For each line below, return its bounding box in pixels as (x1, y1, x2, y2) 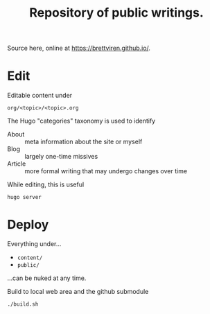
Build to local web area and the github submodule (7, 288, 149, 296)
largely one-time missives (24, 152, 98, 161)
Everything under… (7, 240, 62, 248)
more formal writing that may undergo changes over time (24, 167, 188, 175)
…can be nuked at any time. (7, 274, 87, 282)
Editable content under (7, 91, 73, 100)
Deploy (7, 217, 49, 233)
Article (7, 159, 26, 168)
